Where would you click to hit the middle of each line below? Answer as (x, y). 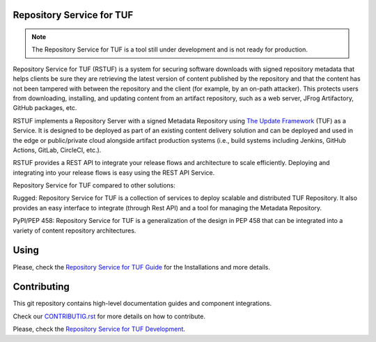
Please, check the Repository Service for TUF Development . (99, 329)
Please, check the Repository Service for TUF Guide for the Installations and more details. (142, 267)
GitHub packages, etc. (45, 108)
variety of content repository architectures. (75, 231)
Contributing (41, 287)
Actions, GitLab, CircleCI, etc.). (57, 150)
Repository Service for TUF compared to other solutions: (94, 185)
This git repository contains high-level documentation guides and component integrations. (142, 304)
